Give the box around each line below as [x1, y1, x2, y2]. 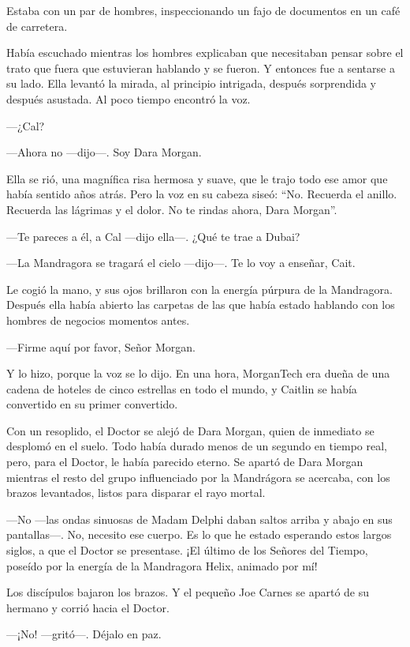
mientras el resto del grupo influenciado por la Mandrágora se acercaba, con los [6, 468, 390, 485]
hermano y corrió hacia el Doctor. [6, 599, 170, 615]
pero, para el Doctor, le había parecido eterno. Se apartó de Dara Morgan [6, 453, 363, 470]
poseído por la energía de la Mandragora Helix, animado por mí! [6, 557, 318, 574]
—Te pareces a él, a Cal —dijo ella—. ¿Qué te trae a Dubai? [6, 228, 300, 244]
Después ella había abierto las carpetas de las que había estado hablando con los [6, 296, 395, 313]
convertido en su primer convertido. [6, 396, 178, 412]
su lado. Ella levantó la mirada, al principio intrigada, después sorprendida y [6, 75, 376, 92]
